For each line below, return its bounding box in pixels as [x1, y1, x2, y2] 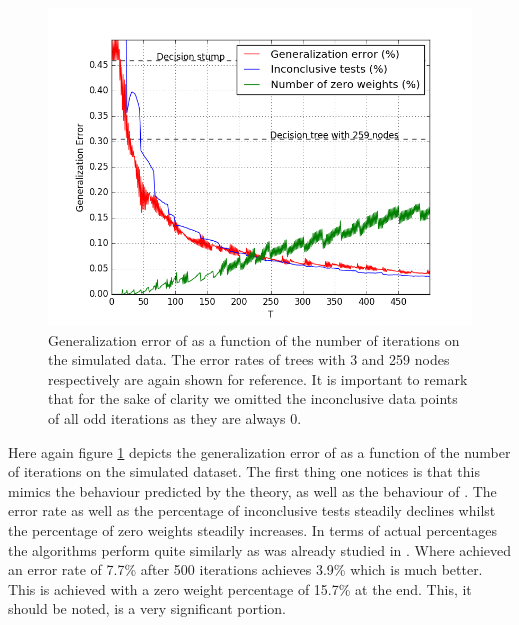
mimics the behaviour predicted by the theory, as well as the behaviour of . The [8, 480, 497, 501]
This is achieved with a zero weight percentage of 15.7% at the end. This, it [8, 578, 472, 599]
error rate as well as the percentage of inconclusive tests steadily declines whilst [8, 500, 496, 521]
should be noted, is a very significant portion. [8, 598, 287, 619]
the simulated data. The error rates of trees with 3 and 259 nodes [48, 349, 450, 370]
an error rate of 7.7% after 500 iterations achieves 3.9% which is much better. [8, 559, 483, 580]
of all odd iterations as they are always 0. [48, 407, 302, 428]
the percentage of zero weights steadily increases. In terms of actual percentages [8, 519, 498, 540]
